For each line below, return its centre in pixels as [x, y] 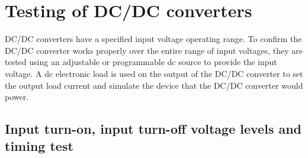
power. [17, 97]
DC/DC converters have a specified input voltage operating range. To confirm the [153, 39]
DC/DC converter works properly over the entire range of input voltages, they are [154, 50]
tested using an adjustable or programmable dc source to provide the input [141, 62]
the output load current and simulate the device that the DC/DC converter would [154, 85]
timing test [39, 146]
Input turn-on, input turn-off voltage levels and [153, 129]
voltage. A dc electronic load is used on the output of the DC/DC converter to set [154, 73]
